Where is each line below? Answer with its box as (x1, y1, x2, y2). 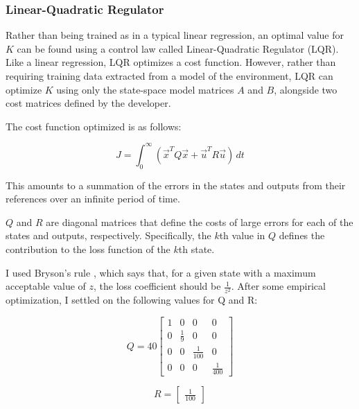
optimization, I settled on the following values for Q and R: (6, 293, 258, 307)
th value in (219, 228, 265, 243)
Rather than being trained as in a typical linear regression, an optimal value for (6, 28, 344, 42)
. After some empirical (231, 279, 326, 293)
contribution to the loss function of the (6, 242, 170, 256)
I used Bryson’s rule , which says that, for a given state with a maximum (6, 265, 316, 279)
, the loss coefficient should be (94, 279, 221, 293)
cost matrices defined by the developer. (6, 96, 171, 110)
